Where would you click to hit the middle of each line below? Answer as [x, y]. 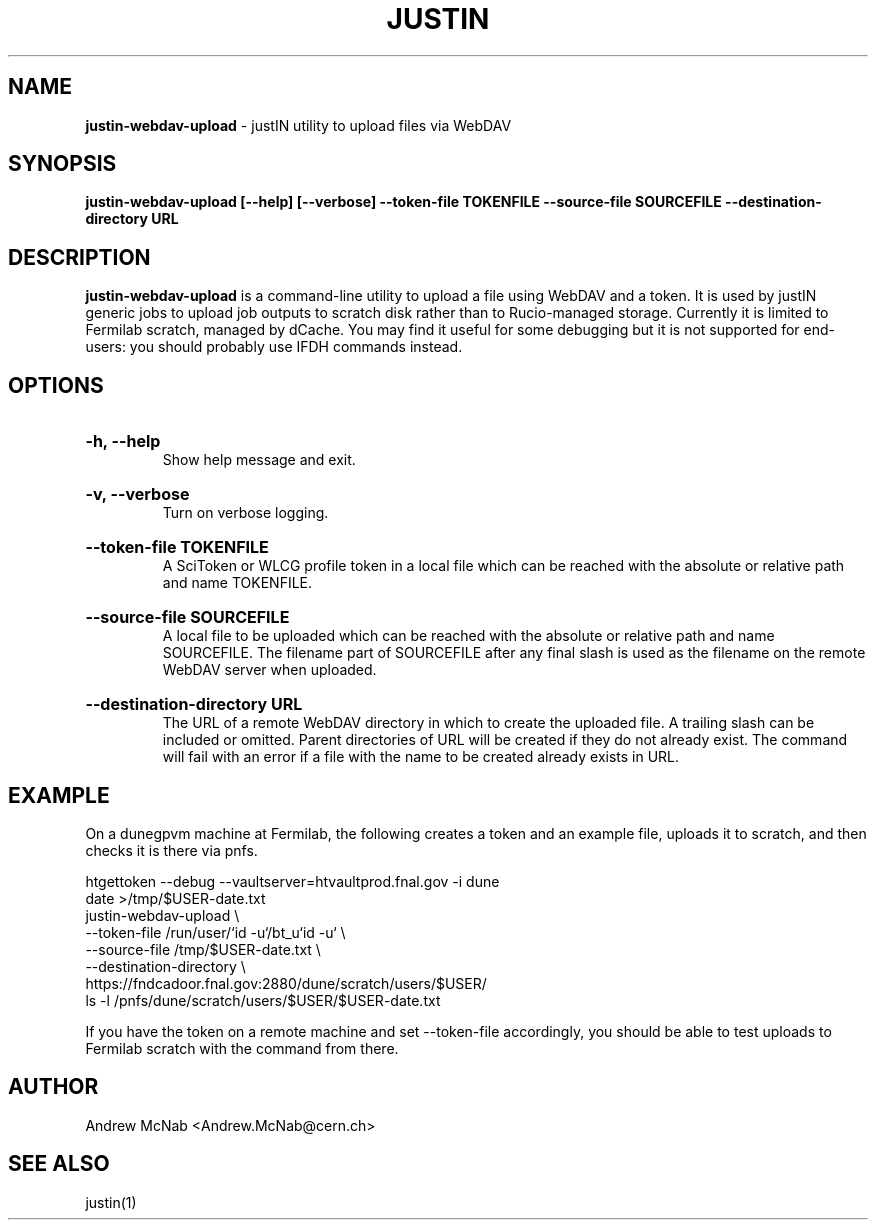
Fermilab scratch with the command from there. [242, 1048]
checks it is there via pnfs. [171, 850]
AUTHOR [53, 1087]
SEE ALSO [59, 1164]
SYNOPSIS [62, 164]
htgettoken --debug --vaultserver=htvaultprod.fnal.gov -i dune [292, 881]
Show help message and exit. [259, 460]
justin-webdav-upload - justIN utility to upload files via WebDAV [298, 125]
